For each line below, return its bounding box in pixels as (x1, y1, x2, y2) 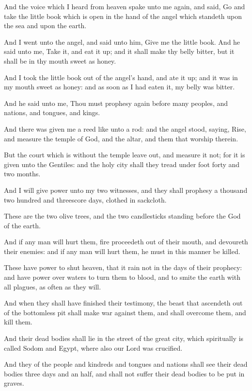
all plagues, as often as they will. (4, 281, 101, 291)
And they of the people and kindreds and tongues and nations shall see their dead (4, 359, 248, 369)
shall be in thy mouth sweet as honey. (4, 55, 116, 66)
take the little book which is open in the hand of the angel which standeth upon (4, 11, 242, 21)
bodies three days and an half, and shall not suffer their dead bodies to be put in (4, 368, 245, 378)
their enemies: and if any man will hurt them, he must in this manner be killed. (4, 246, 240, 256)
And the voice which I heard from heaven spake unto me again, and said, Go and (4, 1, 245, 11)
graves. (4, 378, 24, 388)
